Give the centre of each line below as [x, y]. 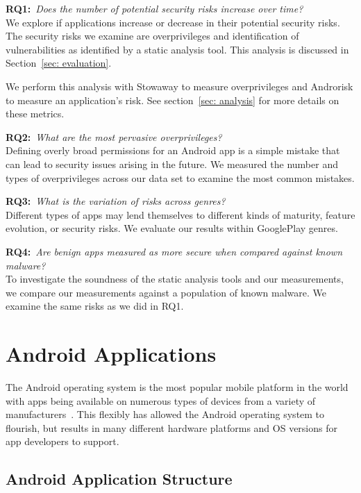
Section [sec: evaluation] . [59, 63]
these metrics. [35, 114]
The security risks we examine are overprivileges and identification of [152, 36]
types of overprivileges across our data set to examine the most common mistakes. [180, 177]
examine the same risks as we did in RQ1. [95, 306]
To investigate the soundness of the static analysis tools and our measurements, [175, 279]
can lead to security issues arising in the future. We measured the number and [172, 164]
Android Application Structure [119, 479]
